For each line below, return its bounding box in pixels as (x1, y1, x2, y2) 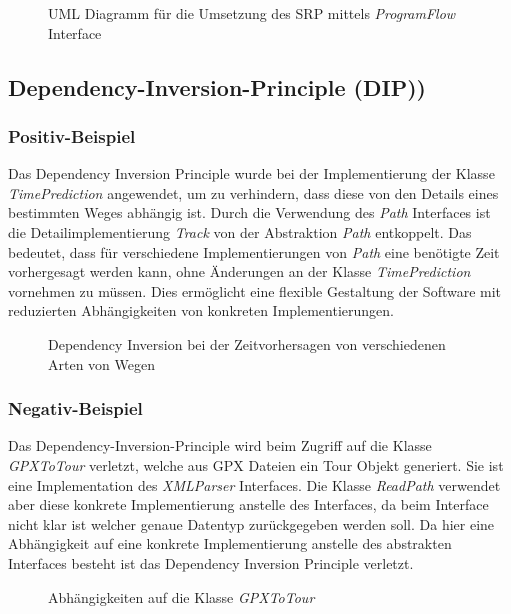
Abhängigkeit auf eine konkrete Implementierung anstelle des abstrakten (8, 533, 452, 554)
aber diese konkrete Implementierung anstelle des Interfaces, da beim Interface (8, 494, 489, 515)
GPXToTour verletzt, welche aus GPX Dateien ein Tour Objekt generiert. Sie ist (8, 454, 504, 475)
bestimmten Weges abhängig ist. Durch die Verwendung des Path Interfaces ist (8, 202, 491, 223)
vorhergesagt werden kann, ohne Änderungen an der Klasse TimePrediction (8, 261, 471, 282)
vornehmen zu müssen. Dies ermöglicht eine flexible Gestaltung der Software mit (8, 280, 502, 301)
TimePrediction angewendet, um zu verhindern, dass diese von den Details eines (8, 182, 499, 203)
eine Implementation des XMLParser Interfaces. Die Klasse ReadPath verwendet (8, 474, 501, 495)
